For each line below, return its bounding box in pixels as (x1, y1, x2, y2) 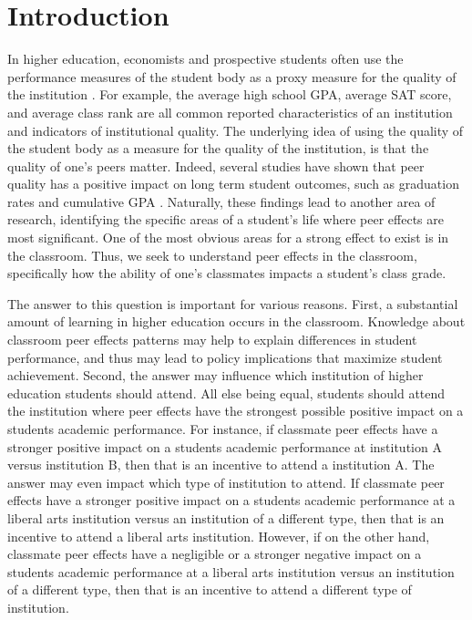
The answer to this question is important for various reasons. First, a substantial (7, 294, 458, 313)
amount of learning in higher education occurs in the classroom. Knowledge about (7, 312, 466, 331)
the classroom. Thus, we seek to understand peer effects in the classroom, (7, 245, 417, 264)
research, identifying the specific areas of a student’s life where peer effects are (7, 210, 444, 229)
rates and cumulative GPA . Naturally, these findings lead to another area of (7, 191, 436, 211)
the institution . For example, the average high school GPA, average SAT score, (7, 85, 452, 104)
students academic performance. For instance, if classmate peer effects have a (7, 419, 438, 438)
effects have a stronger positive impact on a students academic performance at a (7, 491, 456, 510)
